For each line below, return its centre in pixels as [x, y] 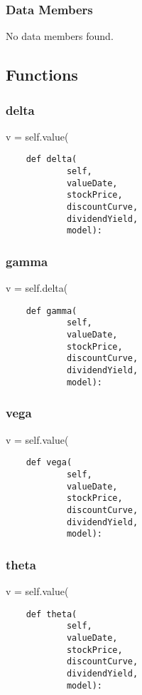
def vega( [49, 463]
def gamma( [51, 311]
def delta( [51, 159]
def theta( [51, 614]
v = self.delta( [37, 288]
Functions [42, 75]
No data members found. [60, 36]
